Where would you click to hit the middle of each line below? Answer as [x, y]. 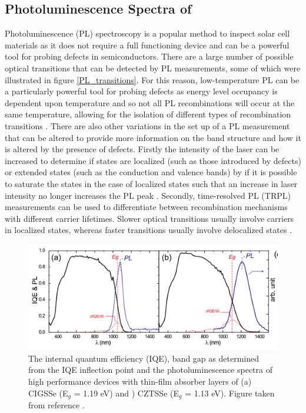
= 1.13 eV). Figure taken [230, 393]
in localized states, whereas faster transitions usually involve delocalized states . [149, 230]
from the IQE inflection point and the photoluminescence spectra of [151, 370]
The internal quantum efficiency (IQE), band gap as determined [144, 358]
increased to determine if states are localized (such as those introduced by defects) [153, 160]
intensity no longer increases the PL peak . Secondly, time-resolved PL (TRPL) [148, 195]
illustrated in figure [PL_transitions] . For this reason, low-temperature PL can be [152, 79]
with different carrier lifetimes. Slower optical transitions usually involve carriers [149, 218]
